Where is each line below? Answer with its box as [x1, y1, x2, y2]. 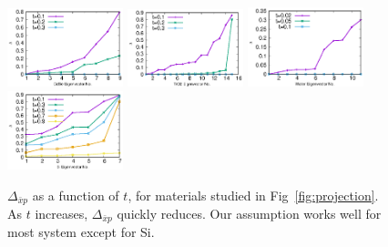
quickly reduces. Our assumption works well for [117, 204, 382, 223]
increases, [35, 204, 88, 223]
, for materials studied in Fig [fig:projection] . [128, 185, 379, 204]
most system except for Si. [7, 222, 155, 242]
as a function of [32, 185, 119, 204]
